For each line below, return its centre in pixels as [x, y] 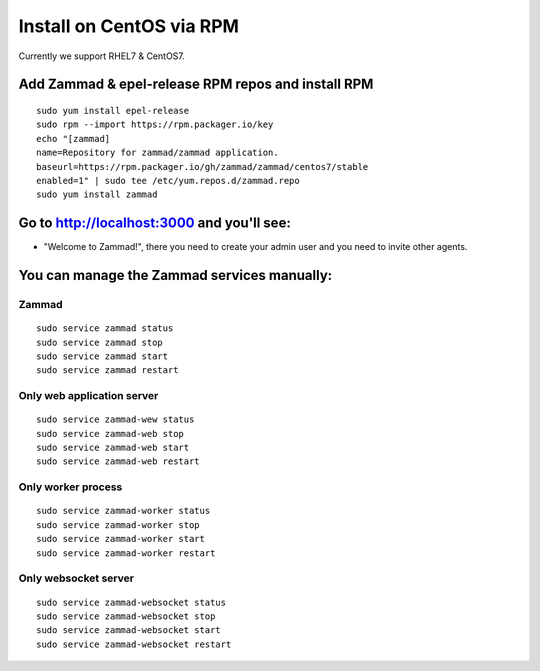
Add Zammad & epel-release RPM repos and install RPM [196, 84]
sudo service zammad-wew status [115, 419]
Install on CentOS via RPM [129, 26]
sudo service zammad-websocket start [129, 630]
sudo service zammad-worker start [120, 539]
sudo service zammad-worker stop [118, 524]
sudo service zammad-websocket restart [134, 644]
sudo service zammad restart [107, 370]
